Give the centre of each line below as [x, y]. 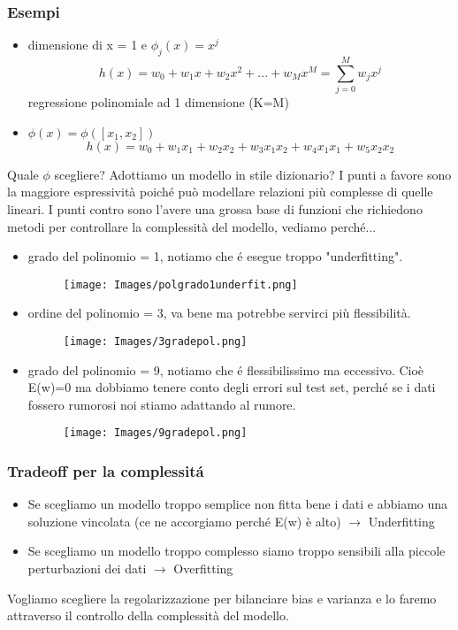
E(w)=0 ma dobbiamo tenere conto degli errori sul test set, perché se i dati [232, 387]
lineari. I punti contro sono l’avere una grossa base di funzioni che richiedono [215, 208]
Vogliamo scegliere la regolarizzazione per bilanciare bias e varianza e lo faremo [222, 598]
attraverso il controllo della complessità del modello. [148, 615]
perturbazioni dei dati [87, 569]
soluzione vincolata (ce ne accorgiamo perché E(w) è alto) [184, 521]
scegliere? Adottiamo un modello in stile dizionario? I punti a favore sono [253, 174]
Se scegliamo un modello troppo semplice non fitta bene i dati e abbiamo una [238, 504]
